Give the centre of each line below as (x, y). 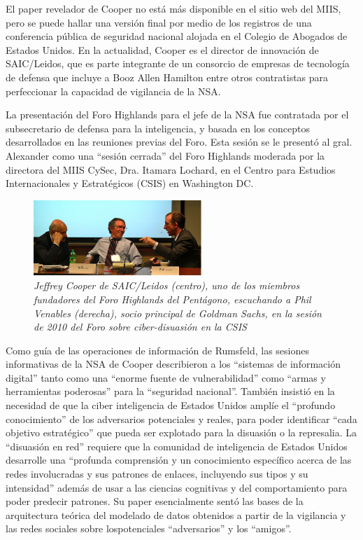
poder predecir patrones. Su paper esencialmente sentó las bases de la (155, 501)
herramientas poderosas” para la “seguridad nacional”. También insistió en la (170, 391)
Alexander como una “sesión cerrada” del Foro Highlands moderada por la (165, 155)
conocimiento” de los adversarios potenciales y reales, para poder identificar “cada (181, 418)
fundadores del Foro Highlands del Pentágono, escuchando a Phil (172, 299)
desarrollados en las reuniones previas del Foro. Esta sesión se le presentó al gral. (179, 142)
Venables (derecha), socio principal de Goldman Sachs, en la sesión (178, 313)
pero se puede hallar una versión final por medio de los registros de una (159, 22)
